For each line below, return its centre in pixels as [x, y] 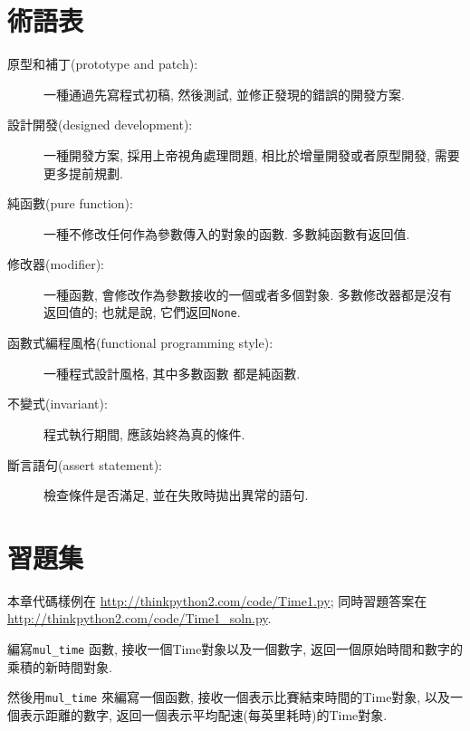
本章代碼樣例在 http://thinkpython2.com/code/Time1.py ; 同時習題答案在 [217, 600]
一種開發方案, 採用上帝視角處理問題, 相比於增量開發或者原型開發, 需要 [252, 154]
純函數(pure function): [70, 203]
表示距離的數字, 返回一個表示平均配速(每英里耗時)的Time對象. [203, 714]
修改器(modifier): [56, 264]
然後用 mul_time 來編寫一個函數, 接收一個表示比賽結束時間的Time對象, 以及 [229, 697]
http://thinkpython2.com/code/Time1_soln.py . [139, 618]
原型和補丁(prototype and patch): [103, 64]
